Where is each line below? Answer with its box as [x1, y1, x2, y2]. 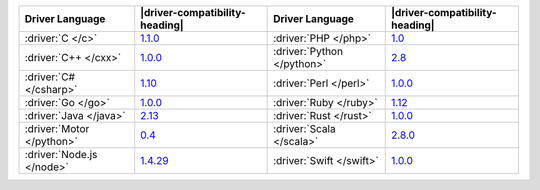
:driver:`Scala [273, 122, 336, 135]
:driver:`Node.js [24, 148, 98, 161]
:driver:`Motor [24, 122, 90, 135]
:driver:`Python [273, 45, 344, 58]
